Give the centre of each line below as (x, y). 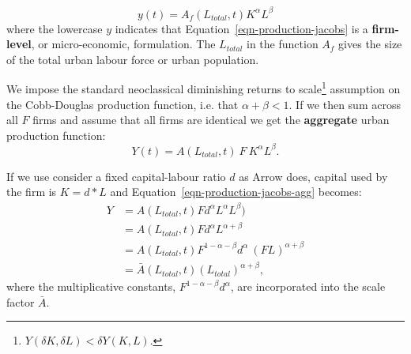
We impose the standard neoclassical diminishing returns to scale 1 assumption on (204, 87)
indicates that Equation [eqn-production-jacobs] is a (241, 28)
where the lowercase (55, 28)
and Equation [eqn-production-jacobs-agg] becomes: (236, 192)
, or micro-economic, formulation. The (123, 44)
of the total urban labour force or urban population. (133, 59)
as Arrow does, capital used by (313, 176)
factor (21, 301)
